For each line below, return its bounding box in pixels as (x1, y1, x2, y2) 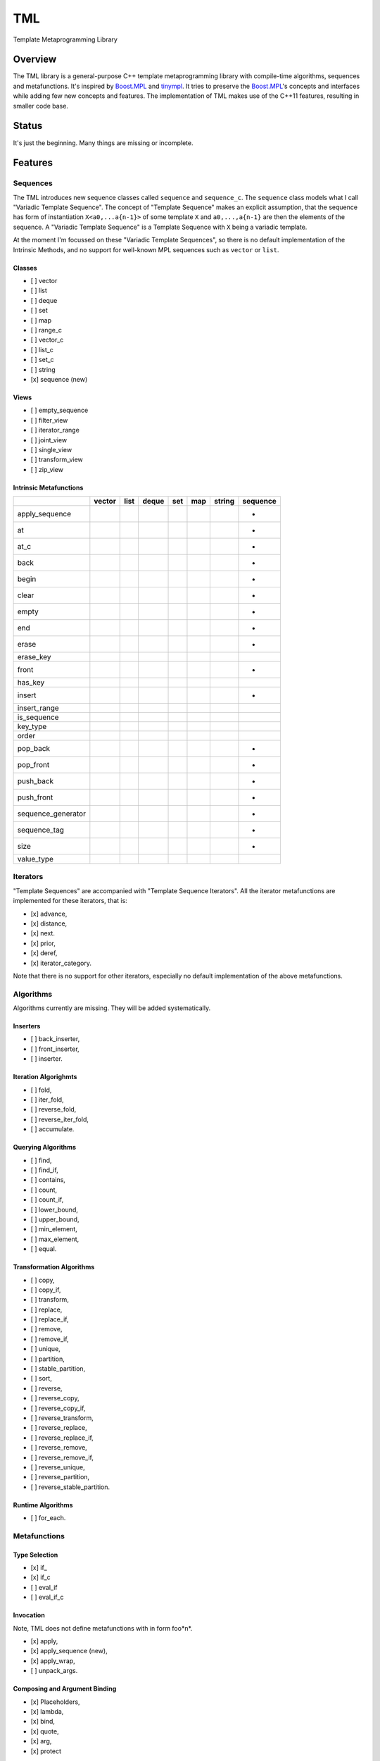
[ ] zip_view (30, 465, 63, 473)
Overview (13, 54, 57, 66)
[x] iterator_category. (30, 959, 91, 967)
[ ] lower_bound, (30, 1205, 79, 1214)
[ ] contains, (30, 1176, 66, 1184)
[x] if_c (30, 1573, 51, 1581)
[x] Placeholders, (30, 1698, 80, 1706)
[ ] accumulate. (30, 1125, 75, 1133)
